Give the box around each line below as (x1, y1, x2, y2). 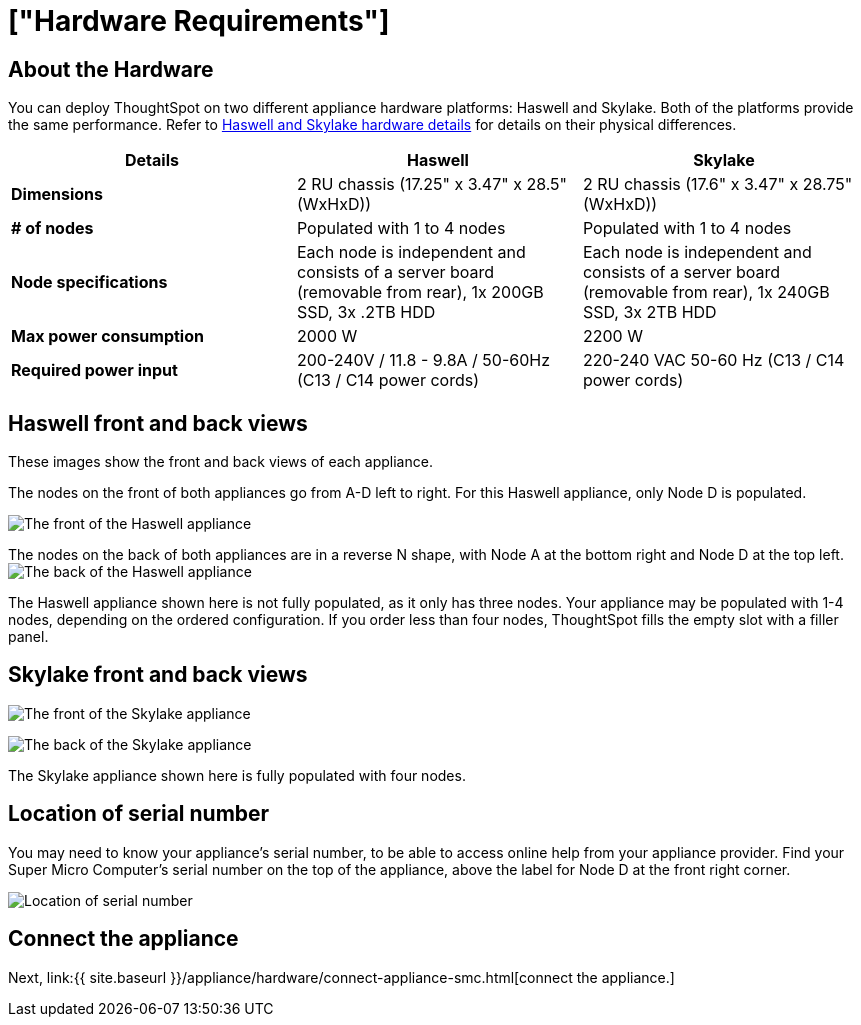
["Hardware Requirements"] (8, 4, 390, 38)
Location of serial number (8, 801, 270, 827)
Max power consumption (11, 326, 204, 347)
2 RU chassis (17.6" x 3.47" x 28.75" (582, 174, 853, 195)
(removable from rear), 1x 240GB (582, 282, 830, 303)
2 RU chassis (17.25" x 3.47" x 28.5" (296, 174, 568, 195)
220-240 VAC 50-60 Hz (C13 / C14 (582, 350, 845, 371)
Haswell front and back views (8, 410, 308, 436)
